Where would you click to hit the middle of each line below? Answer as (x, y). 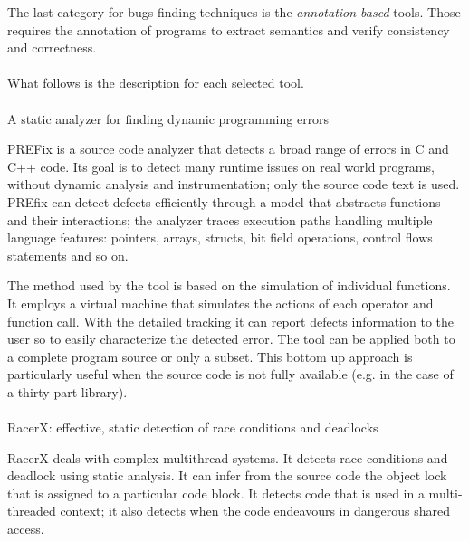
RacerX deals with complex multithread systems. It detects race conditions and (228, 457)
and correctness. (52, 47)
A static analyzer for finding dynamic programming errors (168, 118)
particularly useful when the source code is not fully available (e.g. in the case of (230, 374)
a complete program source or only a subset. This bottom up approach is (210, 356)
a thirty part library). (67, 391)
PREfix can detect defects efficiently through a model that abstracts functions (224, 201)
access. (26, 529)
